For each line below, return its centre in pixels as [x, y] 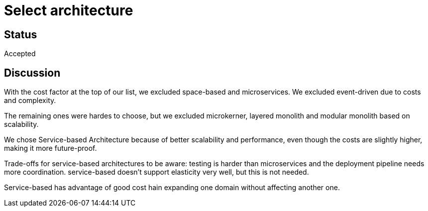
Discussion [32, 73]
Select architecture [69, 10]
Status [21, 34]
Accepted [20, 54]
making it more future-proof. [51, 148]
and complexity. [30, 101]
